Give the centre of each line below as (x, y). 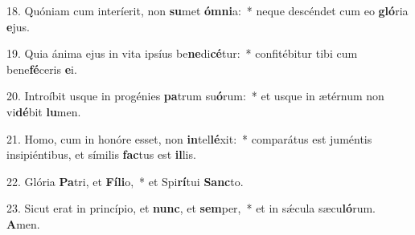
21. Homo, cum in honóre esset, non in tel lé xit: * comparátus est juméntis (189, 138)
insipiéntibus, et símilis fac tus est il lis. (101, 154)
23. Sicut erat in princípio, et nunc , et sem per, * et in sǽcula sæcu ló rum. (191, 208)
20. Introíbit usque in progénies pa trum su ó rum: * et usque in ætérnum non (195, 96)
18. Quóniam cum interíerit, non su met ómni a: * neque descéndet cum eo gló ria (207, 10)
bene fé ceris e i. (42, 69)
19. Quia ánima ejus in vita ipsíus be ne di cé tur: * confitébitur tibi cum (182, 53)
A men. (23, 223)
